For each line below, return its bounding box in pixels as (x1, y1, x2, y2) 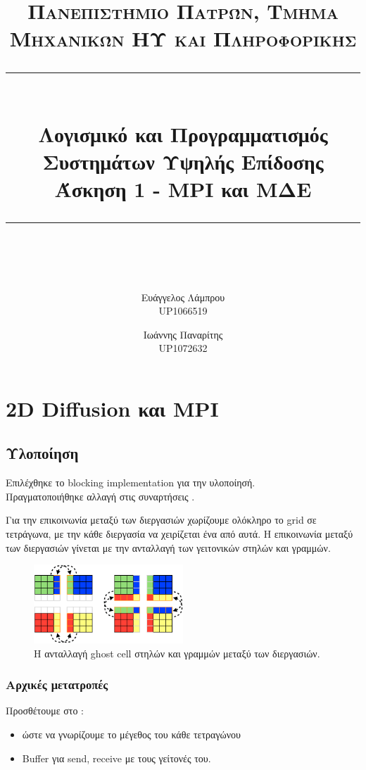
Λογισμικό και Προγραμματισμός (38, 119, 328, 148)
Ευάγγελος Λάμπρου (141, 289, 225, 304)
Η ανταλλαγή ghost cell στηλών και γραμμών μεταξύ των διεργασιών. (34, 645, 320, 660)
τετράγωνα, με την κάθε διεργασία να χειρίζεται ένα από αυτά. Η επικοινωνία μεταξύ (6, 526, 353, 541)
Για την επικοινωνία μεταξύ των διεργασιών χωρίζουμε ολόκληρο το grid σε (6, 512, 317, 527)
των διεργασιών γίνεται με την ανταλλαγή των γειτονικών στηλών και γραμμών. (6, 540, 331, 555)
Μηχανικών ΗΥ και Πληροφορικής (9, 24, 357, 53)
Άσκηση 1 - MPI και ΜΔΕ (54, 175, 312, 203)
